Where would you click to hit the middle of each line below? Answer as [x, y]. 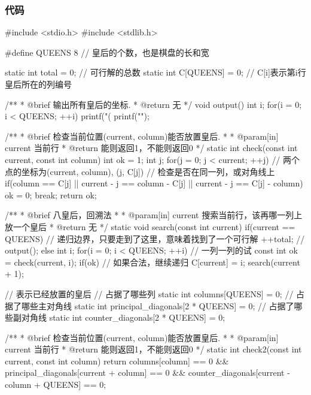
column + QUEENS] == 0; [56, 385]
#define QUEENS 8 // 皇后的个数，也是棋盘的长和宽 [107, 52]
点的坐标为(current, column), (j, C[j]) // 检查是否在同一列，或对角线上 [140, 171]
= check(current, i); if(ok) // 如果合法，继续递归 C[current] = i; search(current [153, 262]
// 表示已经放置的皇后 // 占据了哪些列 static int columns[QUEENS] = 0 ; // [149, 293]
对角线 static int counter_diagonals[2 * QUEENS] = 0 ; [123, 317]
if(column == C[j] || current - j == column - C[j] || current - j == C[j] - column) [154, 183]
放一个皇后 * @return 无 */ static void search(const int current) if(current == [150, 226]
